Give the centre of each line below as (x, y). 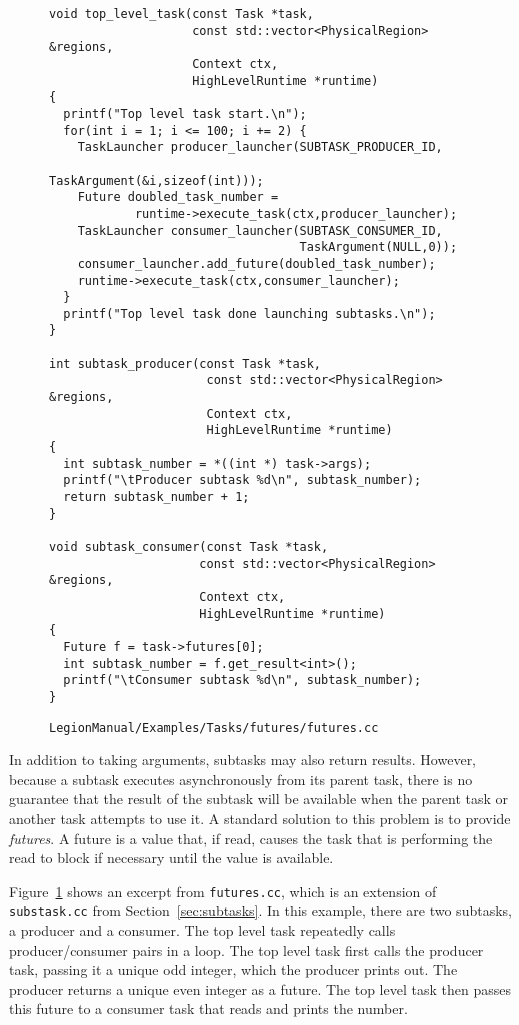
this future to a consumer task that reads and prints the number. (208, 1008)
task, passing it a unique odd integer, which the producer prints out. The (233, 969)
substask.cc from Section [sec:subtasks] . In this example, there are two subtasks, (260, 910)
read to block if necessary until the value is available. (171, 857)
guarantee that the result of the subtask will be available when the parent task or (259, 798)
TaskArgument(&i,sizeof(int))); (156, 180)
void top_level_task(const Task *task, (181, 14)
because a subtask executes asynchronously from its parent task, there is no (241, 778)
